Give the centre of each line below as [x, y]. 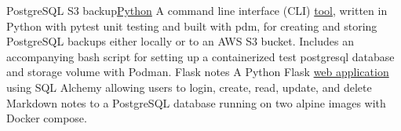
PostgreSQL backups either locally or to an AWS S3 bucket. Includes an [180, 41]
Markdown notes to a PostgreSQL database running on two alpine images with [196, 102]
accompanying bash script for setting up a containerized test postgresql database [200, 56]
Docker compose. [47, 118]
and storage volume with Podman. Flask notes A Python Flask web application [198, 72]
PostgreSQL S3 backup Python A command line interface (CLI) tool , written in [197, 10]
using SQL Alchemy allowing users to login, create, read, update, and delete [189, 87]
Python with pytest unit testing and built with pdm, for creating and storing [192, 25]
